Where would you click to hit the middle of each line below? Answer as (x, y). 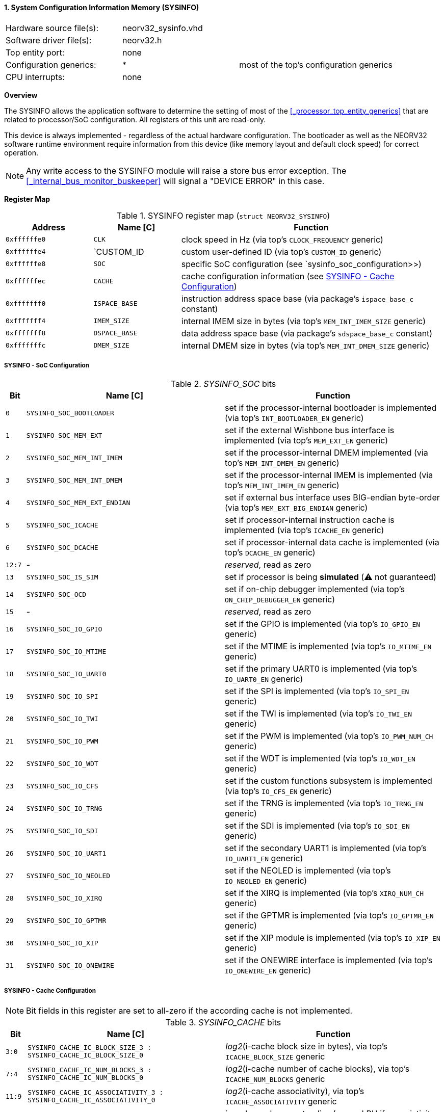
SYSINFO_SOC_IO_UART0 (66, 674)
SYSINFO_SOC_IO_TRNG (64, 808)
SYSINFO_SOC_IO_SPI (62, 696)
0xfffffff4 (26, 321)
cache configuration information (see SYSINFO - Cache (288, 276)
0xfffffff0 (26, 304)
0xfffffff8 (26, 333)
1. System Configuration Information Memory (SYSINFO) (102, 7)
